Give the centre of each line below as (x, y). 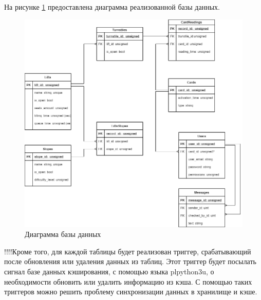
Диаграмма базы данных (63, 234)
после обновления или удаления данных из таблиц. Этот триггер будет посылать (130, 261)
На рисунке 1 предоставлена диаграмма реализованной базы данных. (112, 7)
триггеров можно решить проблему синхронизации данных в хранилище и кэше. (131, 292)
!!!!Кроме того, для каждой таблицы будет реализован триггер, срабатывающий (128, 251)
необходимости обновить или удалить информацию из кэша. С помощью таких (128, 281)
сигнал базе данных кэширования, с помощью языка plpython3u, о (109, 271)
